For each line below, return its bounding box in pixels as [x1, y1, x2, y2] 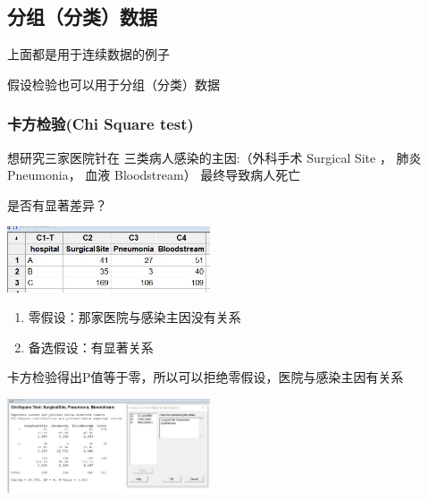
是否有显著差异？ [7, 195, 107, 214]
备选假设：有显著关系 [28, 337, 154, 356]
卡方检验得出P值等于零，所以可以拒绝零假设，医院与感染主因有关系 [7, 368, 404, 386]
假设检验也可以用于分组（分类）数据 [7, 74, 220, 93]
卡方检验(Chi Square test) [7, 113, 194, 135]
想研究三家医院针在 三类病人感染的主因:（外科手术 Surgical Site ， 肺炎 [7, 148, 422, 166]
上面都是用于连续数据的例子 [7, 45, 170, 64]
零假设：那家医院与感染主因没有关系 [28, 308, 241, 326]
